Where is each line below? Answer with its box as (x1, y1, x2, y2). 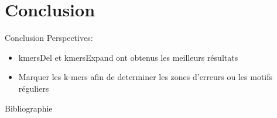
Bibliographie (5, 102, 53, 114)
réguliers (18, 82, 49, 94)
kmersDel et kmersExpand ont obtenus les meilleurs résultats (18, 51, 238, 63)
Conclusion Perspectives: (5, 32, 93, 44)
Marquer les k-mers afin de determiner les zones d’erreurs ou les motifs (18, 71, 273, 83)
